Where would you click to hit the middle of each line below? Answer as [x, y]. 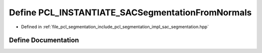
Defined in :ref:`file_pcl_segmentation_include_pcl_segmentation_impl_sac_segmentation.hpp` [115, 27]
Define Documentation [44, 40]
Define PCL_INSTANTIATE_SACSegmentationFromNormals [130, 12]
